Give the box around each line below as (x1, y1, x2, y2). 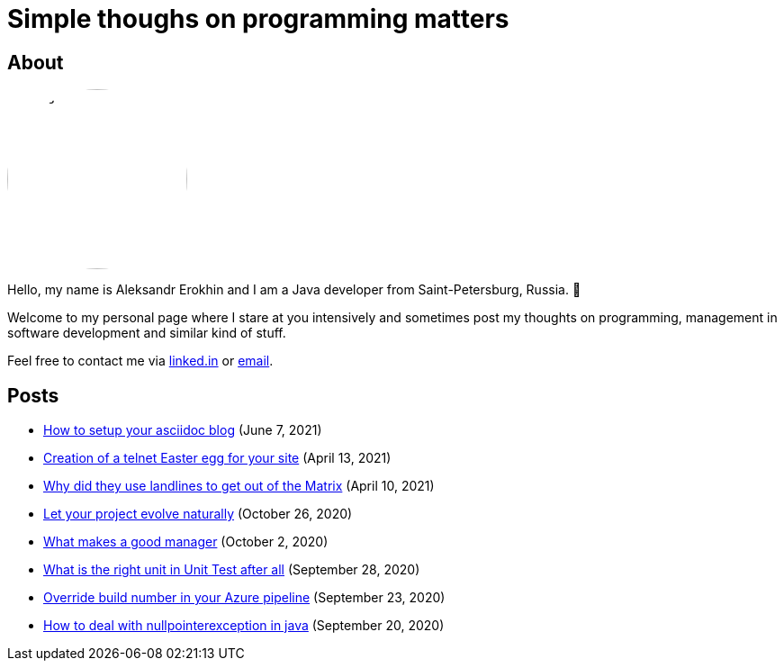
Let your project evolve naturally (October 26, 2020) (43, 506, 353, 522)
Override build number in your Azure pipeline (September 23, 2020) (43, 590, 446, 606)
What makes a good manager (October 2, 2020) (43, 534, 329, 550)
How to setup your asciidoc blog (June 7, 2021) (43, 422, 322, 438)
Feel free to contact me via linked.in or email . (7, 353, 274, 369)
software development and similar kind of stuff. (7, 325, 286, 341)
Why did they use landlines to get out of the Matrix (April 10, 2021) (43, 478, 435, 494)
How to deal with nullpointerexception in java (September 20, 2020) (43, 618, 445, 634)
